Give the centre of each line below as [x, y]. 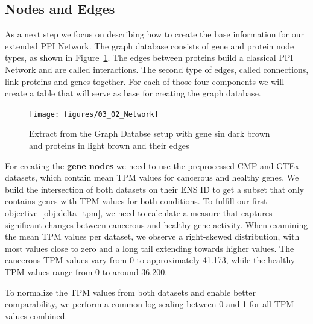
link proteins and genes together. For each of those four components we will [145, 81]
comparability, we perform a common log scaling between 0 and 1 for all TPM [150, 304]
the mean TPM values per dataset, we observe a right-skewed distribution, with [152, 236]
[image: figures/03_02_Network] [94, 114]
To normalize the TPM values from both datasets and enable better [130, 292]
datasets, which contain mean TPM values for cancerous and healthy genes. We [152, 177]
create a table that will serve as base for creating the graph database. [133, 93]
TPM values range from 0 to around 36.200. [86, 271]
